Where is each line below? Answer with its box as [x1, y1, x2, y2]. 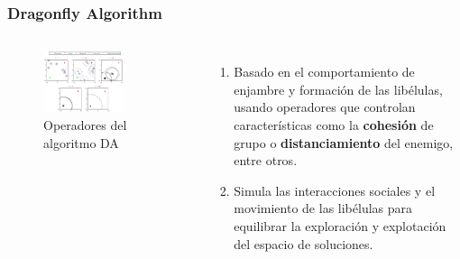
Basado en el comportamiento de [234, 62, 415, 81]
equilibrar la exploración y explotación [234, 216, 446, 235]
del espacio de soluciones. [234, 234, 373, 253]
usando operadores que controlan [234, 97, 416, 116]
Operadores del [43, 115, 127, 134]
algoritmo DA [43, 133, 119, 152]
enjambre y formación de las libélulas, [234, 79, 443, 98]
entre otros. [234, 151, 298, 170]
